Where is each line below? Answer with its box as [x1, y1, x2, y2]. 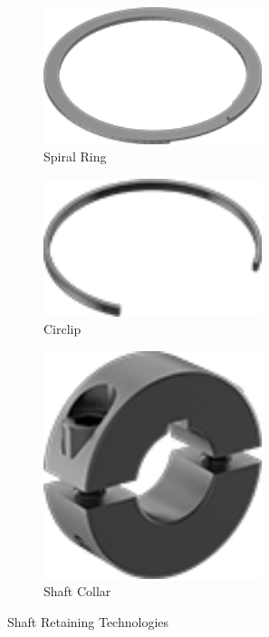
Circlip [43, 319, 82, 338]
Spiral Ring [43, 147, 107, 166]
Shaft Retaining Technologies [7, 612, 169, 631]
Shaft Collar [43, 582, 111, 601]
